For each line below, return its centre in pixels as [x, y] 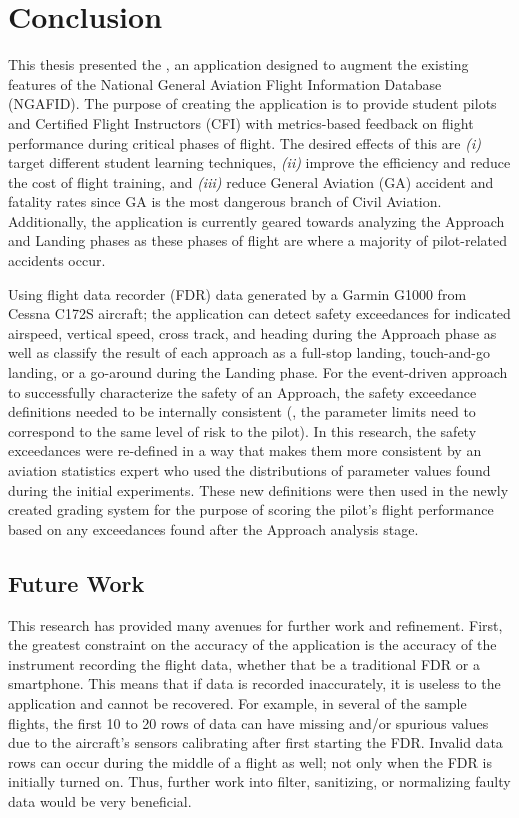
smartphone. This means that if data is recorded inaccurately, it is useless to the [254, 683]
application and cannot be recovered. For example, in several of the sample [237, 702]
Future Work [76, 582]
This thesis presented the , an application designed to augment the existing [238, 64]
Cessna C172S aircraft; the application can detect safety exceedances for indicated [259, 313]
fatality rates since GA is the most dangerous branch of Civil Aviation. [225, 201]
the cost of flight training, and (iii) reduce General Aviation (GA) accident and [251, 181]
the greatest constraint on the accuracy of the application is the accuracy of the [252, 644]
